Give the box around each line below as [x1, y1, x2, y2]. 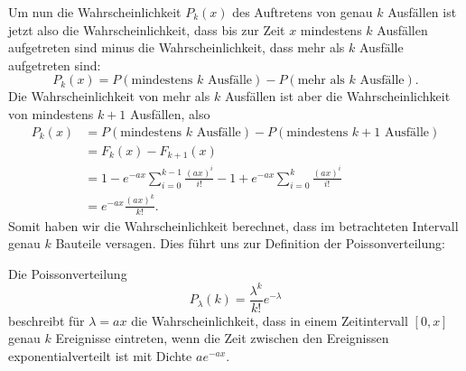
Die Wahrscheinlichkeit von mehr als [8, 87, 210, 106]
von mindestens [8, 104, 94, 123]
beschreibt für [8, 311, 85, 329]
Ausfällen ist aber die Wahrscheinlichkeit [224, 87, 451, 106]
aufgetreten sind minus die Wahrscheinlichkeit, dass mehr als [8, 38, 345, 57]
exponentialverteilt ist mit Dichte [8, 347, 192, 366]
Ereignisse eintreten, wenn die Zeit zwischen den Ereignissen [55, 329, 389, 348]
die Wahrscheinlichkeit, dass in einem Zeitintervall [131, 311, 408, 329]
